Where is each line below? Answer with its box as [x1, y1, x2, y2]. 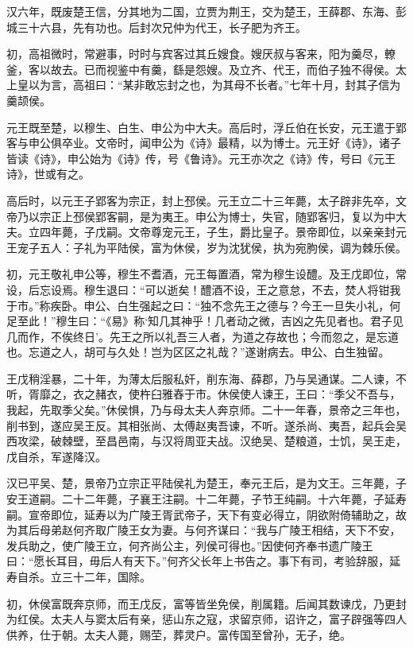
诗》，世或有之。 [6, 165, 90, 182]
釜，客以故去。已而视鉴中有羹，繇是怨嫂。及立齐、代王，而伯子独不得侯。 [6, 60, 396, 77]
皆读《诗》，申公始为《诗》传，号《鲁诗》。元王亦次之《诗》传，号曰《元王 [6, 149, 396, 166]
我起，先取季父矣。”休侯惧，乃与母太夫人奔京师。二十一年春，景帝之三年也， [6, 402, 407, 418]
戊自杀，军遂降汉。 [6, 448, 106, 464]
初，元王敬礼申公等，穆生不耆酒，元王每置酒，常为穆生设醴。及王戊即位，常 [6, 266, 407, 282]
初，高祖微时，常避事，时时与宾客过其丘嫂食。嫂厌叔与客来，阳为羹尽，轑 [6, 45, 396, 62]
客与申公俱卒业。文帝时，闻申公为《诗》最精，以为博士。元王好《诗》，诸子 [6, 134, 401, 151]
